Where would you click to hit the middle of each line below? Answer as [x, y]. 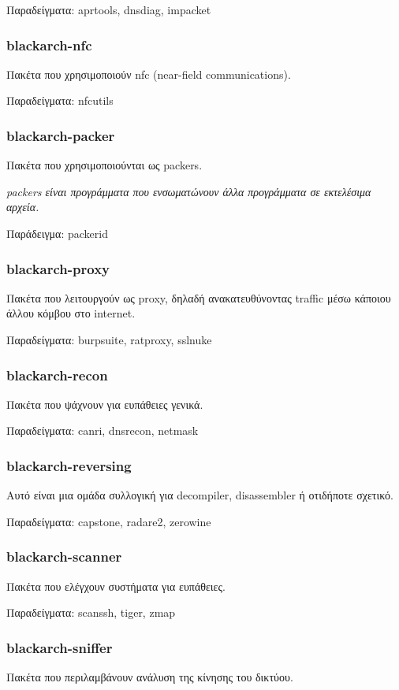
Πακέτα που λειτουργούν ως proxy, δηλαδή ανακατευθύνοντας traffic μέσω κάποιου [199, 297]
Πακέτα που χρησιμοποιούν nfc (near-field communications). [149, 74]
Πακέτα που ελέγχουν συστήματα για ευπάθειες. [116, 586]
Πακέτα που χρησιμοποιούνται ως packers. [104, 165]
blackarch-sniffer [60, 647]
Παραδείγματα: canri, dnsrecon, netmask [103, 430]
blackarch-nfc [49, 45]
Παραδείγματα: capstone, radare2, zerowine [109, 521]
